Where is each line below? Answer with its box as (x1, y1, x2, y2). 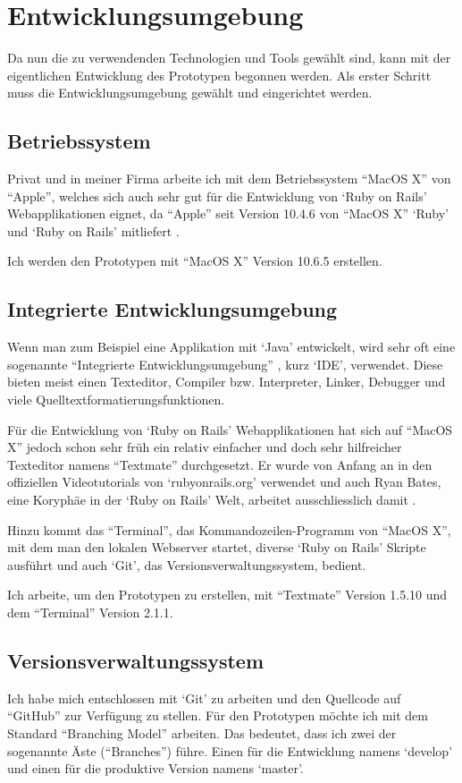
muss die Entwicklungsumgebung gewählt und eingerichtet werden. (7, 83, 373, 102)
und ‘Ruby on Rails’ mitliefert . (7, 221, 180, 240)
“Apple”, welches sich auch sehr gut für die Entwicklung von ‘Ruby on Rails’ (7, 186, 427, 205)
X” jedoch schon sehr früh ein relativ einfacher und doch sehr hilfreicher (7, 438, 402, 456)
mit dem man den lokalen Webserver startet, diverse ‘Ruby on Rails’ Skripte (7, 538, 426, 557)
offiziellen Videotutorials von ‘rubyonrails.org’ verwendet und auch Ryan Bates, (7, 472, 441, 491)
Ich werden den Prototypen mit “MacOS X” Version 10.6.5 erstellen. (7, 251, 382, 270)
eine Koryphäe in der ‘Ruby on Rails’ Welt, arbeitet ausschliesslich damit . (7, 490, 416, 509)
